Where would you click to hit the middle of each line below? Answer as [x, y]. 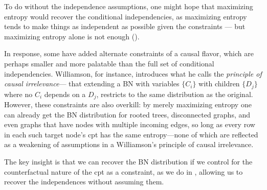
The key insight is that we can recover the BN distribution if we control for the [128, 162]
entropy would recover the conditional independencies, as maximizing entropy [126, 16]
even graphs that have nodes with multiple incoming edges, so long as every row [130, 124]
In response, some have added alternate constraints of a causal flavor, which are [129, 53]
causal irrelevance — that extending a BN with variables [92, 84]
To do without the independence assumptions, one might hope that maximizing [129, 6]
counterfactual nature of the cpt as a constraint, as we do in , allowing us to [124, 171]
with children [219, 84]
